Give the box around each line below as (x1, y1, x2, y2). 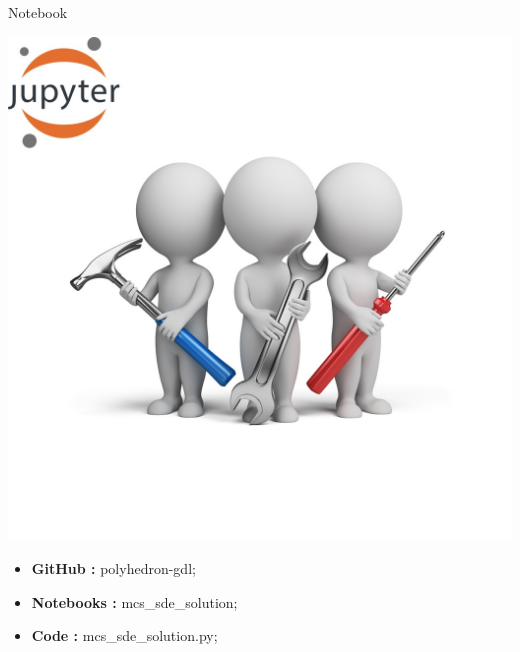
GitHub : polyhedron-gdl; (31, 558, 196, 579)
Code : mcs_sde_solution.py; (31, 625, 218, 646)
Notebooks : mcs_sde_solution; (31, 591, 238, 612)
